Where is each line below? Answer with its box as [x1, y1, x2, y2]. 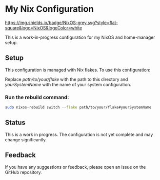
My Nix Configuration [5, 3, 94, 15]
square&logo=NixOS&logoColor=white [5, 25, 82, 30]
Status [5, 119, 26, 127]
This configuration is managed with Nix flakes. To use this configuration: [5, 67, 151, 73]
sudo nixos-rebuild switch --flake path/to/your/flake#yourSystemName [5, 105, 152, 110]
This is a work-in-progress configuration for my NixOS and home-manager [5, 34, 155, 40]
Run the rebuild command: [5, 94, 69, 101]
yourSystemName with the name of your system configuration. [5, 81, 132, 87]
